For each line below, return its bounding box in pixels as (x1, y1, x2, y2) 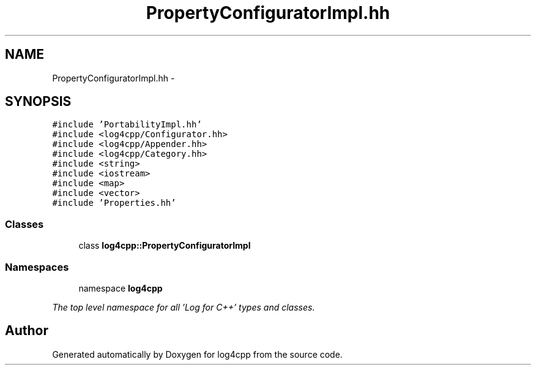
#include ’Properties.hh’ (52, 198, 176, 208)
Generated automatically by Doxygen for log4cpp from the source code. (52, 349, 343, 360)
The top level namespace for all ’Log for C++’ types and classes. (52, 301, 315, 312)
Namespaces (5, 260, 69, 273)
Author (5, 323, 48, 339)
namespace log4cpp (78, 282, 163, 293)
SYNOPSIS (5, 94, 72, 110)
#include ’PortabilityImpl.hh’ (52, 119, 202, 130)
